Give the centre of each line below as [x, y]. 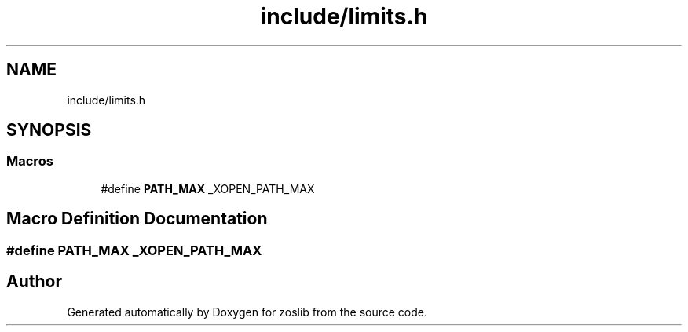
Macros [30, 161]
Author [34, 282]
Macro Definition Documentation [137, 219]
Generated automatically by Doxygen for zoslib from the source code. [247, 312]
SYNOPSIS [49, 130]
